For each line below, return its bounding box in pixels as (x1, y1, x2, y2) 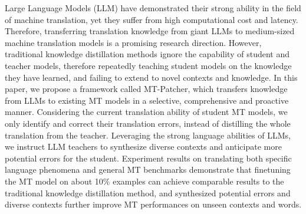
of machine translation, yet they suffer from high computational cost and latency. (5, 13, 298, 25)
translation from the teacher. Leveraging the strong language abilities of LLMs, (5, 129, 291, 141)
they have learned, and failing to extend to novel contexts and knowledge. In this (5, 71, 298, 83)
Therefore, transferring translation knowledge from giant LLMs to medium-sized (5, 25, 295, 37)
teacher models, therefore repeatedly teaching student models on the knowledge (5, 59, 292, 71)
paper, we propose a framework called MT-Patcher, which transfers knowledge (5, 83, 288, 95)
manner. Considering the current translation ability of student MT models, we (5, 106, 288, 118)
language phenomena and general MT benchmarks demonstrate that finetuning (5, 163, 291, 176)
